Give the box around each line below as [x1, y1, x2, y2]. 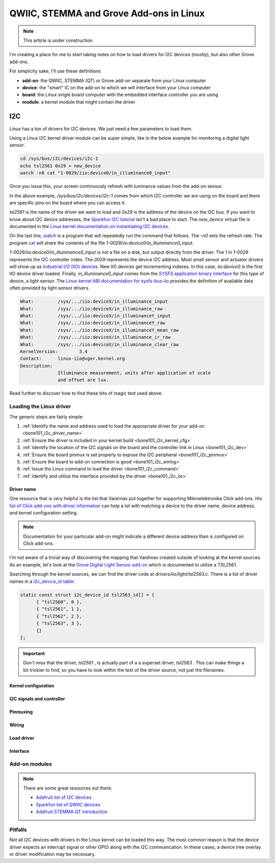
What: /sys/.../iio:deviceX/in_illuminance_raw [20, 306, 163, 311]
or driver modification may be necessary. [9, 851, 96, 857]
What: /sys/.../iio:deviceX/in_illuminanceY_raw [20, 320, 166, 326]
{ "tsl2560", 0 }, [36, 599, 82, 605]
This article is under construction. [23, 37, 94, 43]
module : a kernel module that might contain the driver [22, 98, 135, 105]
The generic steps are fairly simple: [9, 413, 84, 420]
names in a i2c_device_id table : [9, 578, 75, 584]
